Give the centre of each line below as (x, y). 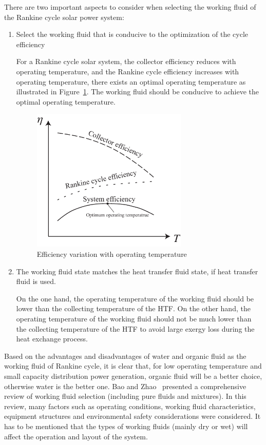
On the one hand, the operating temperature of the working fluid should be (135, 298)
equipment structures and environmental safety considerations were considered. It (132, 416)
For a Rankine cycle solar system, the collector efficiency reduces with (126, 61)
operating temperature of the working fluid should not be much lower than (134, 318)
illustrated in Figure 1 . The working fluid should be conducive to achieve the (138, 92)
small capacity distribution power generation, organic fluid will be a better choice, (133, 376)
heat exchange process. (52, 339)
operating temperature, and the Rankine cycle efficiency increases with (128, 71)
